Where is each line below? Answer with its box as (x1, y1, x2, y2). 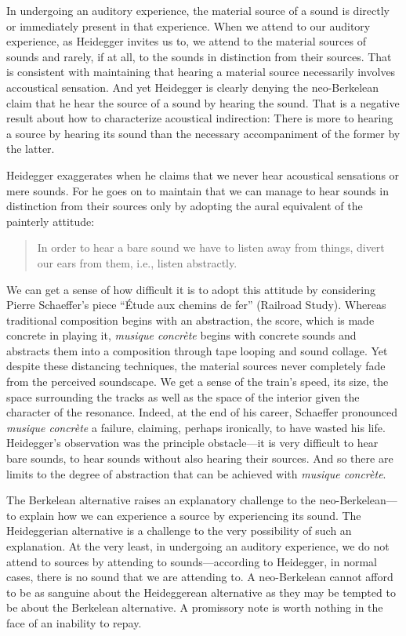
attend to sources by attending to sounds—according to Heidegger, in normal (6, 553, 377, 569)
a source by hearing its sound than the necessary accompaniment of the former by (6, 125, 401, 141)
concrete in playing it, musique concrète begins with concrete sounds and (6, 327, 357, 343)
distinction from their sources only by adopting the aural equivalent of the (6, 198, 363, 214)
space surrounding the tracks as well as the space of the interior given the (6, 388, 360, 405)
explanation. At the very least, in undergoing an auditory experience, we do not (6, 538, 390, 554)
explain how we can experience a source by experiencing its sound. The (20, 507, 361, 523)
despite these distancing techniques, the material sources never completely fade (6, 358, 386, 374)
